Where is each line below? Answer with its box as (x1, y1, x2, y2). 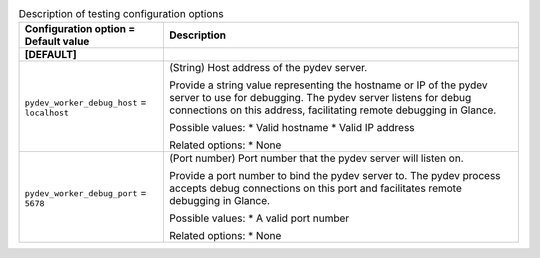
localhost (24, 107, 70, 118)
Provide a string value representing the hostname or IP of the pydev (169, 78, 489, 92)
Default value (24, 35, 90, 49)
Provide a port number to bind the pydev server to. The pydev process (169, 169, 501, 183)
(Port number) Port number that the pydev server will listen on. (169, 151, 464, 165)
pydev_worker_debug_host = (24, 95, 147, 109)
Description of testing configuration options (18, 7, 224, 21)
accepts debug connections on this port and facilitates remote (169, 181, 462, 195)
